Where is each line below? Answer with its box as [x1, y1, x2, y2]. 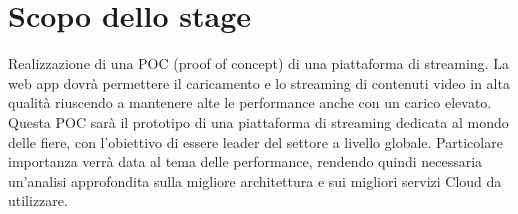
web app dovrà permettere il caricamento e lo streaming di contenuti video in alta [8, 72, 510, 93]
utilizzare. [8, 190, 68, 211]
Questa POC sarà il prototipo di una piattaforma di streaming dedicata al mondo [8, 111, 509, 132]
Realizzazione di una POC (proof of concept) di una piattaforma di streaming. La [8, 53, 509, 74]
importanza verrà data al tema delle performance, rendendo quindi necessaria [8, 151, 483, 172]
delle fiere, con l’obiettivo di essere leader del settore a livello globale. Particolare [8, 131, 503, 152]
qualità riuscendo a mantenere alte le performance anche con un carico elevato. [8, 92, 492, 113]
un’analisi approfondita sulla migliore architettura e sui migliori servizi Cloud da [8, 170, 502, 191]
